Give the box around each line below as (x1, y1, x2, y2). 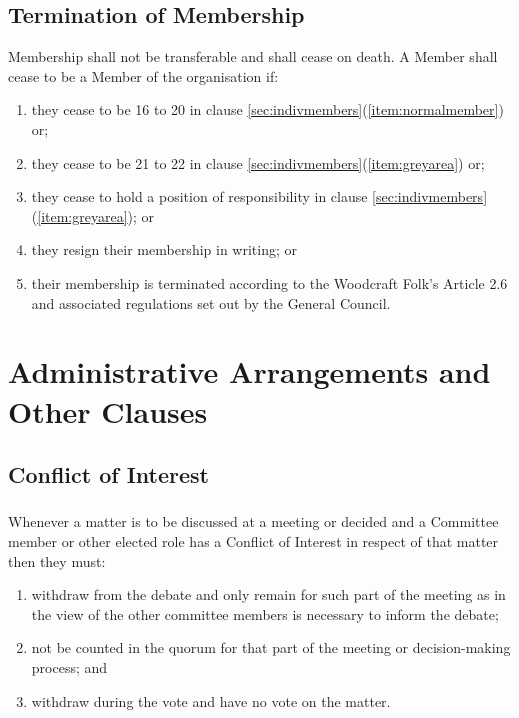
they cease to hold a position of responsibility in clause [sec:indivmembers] (31, 186, 488, 207)
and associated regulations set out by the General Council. (31, 292, 391, 313)
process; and (31, 656, 108, 677)
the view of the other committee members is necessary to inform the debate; (31, 603, 499, 624)
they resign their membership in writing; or (31, 239, 297, 260)
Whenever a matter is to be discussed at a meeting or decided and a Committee (8, 511, 499, 532)
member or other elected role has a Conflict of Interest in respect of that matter (8, 531, 499, 551)
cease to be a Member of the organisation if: (8, 65, 279, 86)
